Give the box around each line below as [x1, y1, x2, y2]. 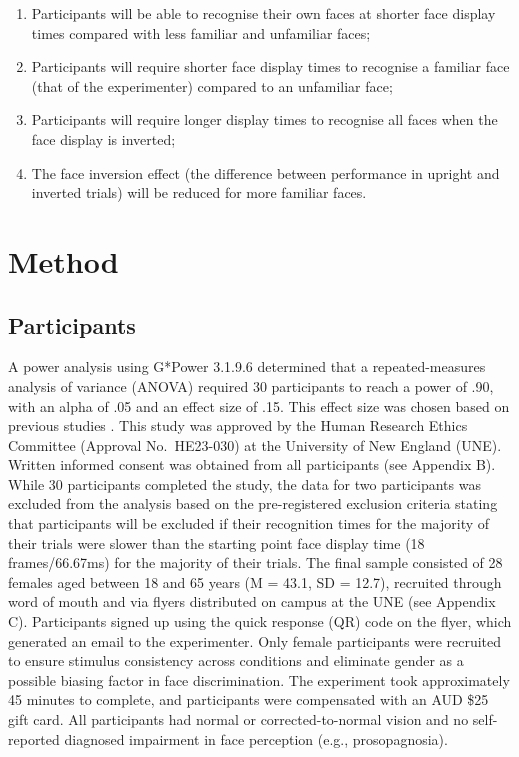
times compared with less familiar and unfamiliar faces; [31, 22, 371, 43]
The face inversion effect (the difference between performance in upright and [31, 162, 500, 183]
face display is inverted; [31, 128, 176, 149]
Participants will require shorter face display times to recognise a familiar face [31, 56, 510, 77]
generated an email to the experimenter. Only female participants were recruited [8, 630, 502, 651]
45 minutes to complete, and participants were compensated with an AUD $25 [8, 689, 489, 710]
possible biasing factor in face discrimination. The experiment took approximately [8, 669, 510, 690]
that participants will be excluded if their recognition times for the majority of [8, 513, 490, 534]
